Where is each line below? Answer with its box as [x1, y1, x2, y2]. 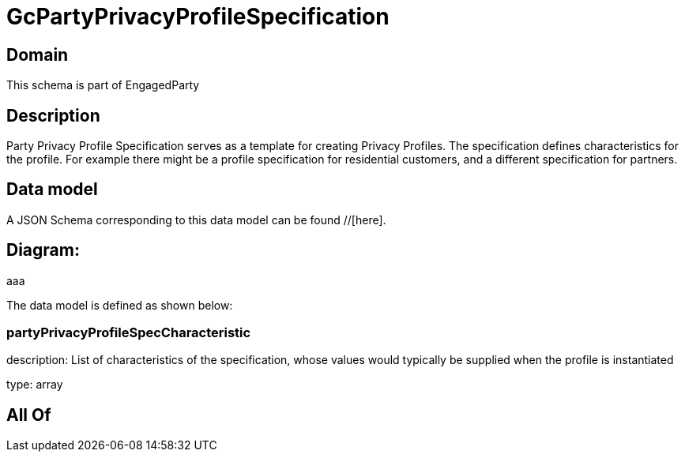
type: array [6, 377, 63, 392]
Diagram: [6, 240, 80, 261]
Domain [6, 44, 69, 65]
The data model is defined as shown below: [6, 298, 233, 312]
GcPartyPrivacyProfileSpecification [6, 3, 390, 30]
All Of [6, 404, 51, 425]
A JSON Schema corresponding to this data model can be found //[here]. [6, 212, 386, 227]
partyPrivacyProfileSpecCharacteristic [6, 325, 251, 341]
